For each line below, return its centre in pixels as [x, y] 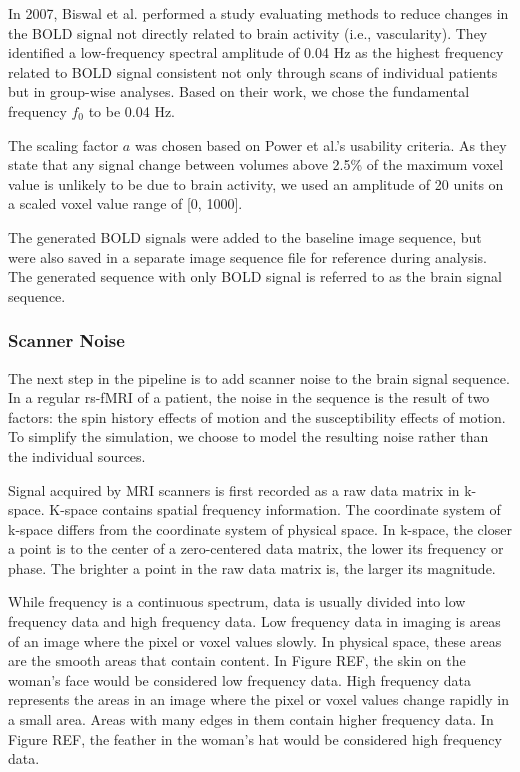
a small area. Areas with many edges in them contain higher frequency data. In [251, 719]
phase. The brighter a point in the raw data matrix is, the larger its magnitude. [252, 567]
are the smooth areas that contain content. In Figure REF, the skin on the [237, 660]
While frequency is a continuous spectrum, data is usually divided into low [237, 601]
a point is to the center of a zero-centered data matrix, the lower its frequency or [256, 548]
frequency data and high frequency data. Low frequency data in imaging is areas [254, 621]
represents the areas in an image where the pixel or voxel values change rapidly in [259, 699]
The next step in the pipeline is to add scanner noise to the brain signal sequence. [259, 377]
